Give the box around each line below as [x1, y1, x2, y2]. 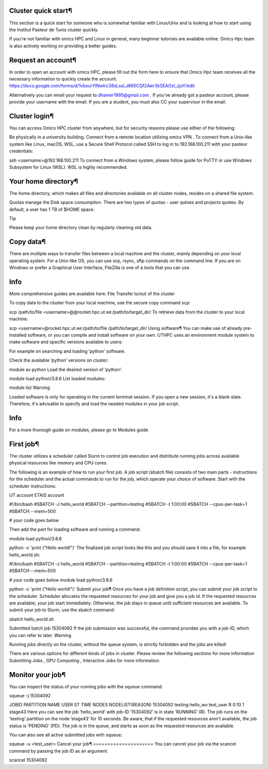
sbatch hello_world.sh [9, 616, 54, 622]
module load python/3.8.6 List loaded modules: [9, 376, 106, 382]
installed [9, 332, 27, 338]
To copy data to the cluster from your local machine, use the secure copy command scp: [9, 300, 191, 306]
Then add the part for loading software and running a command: [9, 526, 141, 532]
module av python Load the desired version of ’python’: [9, 366, 123, 373]
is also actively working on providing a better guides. [9, 43, 118, 49]
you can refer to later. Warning [9, 632, 71, 638]
